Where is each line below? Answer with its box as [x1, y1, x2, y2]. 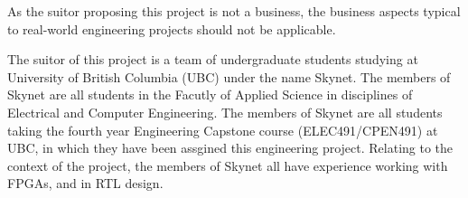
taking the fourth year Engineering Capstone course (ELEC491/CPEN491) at [7, 120, 438, 139]
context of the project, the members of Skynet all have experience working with [7, 156, 448, 174]
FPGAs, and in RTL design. [7, 174, 164, 193]
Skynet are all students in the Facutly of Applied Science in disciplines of [7, 85, 413, 104]
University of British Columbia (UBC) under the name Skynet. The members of [7, 67, 451, 86]
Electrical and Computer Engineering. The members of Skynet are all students [7, 102, 443, 121]
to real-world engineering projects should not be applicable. [7, 19, 336, 38]
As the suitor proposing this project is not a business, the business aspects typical [7, 2, 461, 20]
